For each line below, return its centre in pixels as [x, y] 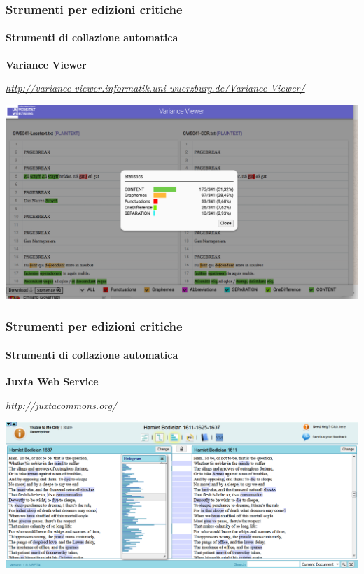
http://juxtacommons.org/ [62, 404]
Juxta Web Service [52, 381]
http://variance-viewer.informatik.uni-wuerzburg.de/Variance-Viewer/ [155, 88]
